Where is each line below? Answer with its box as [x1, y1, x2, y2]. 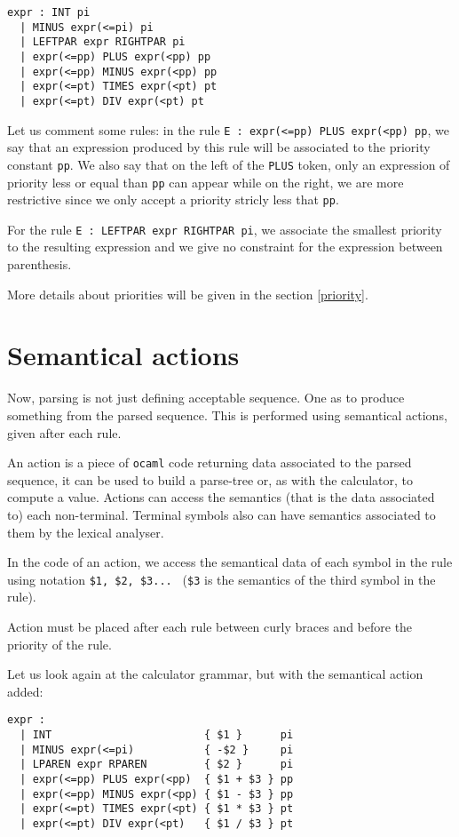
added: [7, 682, 44, 700]
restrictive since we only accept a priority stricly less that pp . [7, 190, 339, 209]
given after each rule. [7, 423, 122, 442]
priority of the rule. [7, 634, 112, 653]
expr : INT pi [7, 6, 91, 19]
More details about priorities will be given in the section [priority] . [7, 284, 368, 303]
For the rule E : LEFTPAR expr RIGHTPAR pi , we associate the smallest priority [7, 219, 442, 238]
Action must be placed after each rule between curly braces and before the [7, 618, 413, 636]
